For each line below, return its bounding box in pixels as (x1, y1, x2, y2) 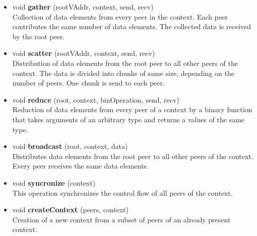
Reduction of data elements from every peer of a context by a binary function (12, 104, 252, 115)
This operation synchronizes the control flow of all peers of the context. (12, 187, 233, 198)
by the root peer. (12, 31, 65, 41)
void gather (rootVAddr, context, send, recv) (12, 2, 154, 12)
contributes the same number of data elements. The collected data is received (12, 21, 251, 32)
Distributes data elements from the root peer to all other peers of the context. (12, 150, 253, 161)
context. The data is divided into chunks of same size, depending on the (12, 67, 234, 78)
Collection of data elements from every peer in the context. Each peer (12, 11, 228, 22)
